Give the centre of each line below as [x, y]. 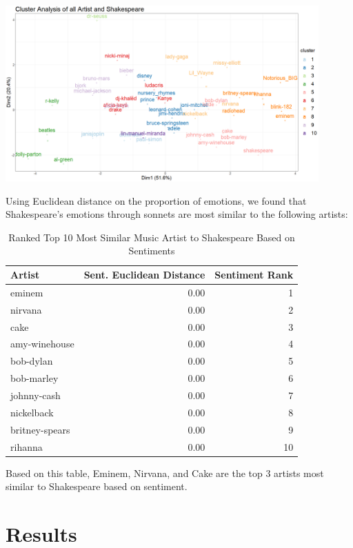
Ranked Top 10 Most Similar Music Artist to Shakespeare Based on [152, 237]
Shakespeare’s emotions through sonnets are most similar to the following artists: [177, 214]
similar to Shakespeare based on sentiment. [97, 486]
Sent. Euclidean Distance [144, 275]
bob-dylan [32, 361]
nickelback [32, 412]
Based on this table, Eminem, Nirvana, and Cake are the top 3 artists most [165, 473]
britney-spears [40, 429]
